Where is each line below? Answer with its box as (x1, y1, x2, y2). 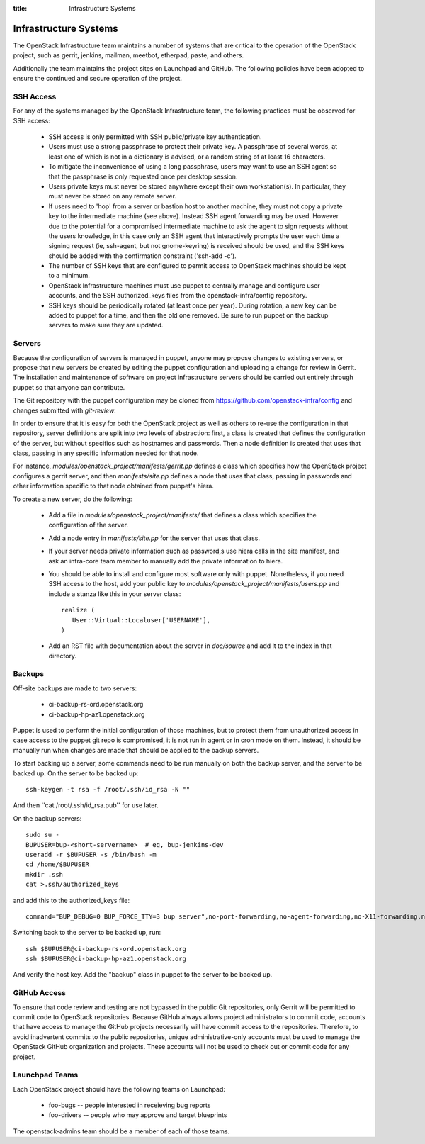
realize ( (61, 606, 95, 615)
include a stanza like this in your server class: (48, 589, 181, 598)
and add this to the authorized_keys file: (13, 896, 130, 904)
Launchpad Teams (13, 1070, 79, 1080)
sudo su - (25, 831, 59, 839)
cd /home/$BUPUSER (25, 860, 90, 868)
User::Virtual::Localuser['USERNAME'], (72, 616, 211, 624)
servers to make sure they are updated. (48, 321, 164, 330)
